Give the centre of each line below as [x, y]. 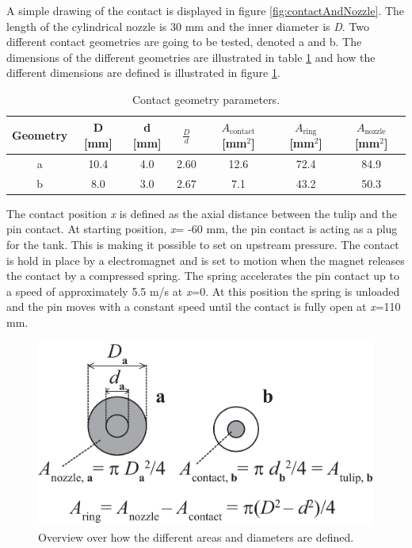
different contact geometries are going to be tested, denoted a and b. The [184, 42]
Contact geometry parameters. [206, 99]
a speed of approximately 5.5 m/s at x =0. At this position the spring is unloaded [203, 291]
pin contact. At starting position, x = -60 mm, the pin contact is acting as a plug [202, 229]
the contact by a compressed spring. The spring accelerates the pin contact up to [203, 276]
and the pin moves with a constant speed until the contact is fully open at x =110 [204, 307]
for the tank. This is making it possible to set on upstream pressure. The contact [203, 244]
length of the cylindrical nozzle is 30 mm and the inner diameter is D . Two [188, 26]
